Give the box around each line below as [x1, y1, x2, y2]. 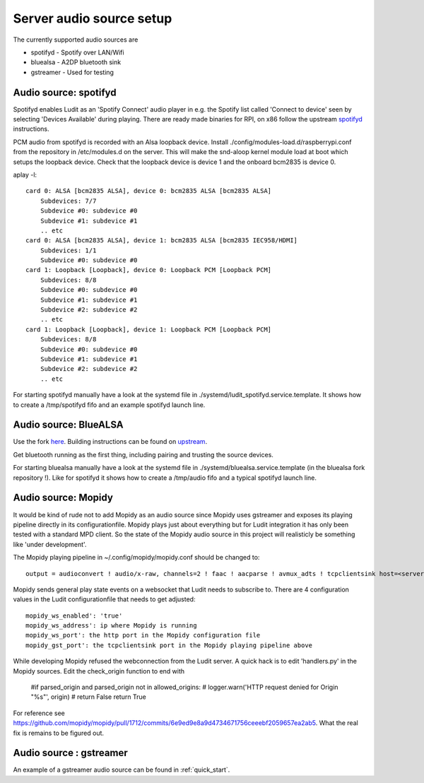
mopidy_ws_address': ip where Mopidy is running [25, 622, 197, 630]
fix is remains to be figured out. [13, 729, 105, 737]
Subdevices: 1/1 [40, 246, 97, 254]
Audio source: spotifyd [13, 86, 117, 98]
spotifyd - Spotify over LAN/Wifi [30, 48, 124, 57]
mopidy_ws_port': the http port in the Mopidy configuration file [25, 631, 261, 640]
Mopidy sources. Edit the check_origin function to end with [13, 666, 185, 675]
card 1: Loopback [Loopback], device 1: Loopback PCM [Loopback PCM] [25, 325, 272, 334]
